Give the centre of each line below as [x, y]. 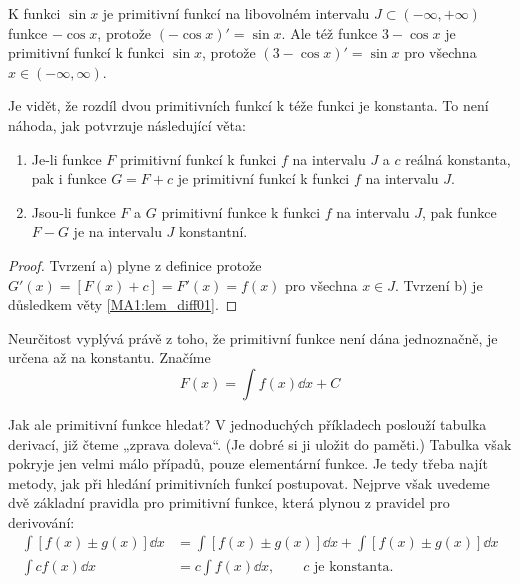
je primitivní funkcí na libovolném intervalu [236, 13]
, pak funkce [459, 211]
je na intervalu [117, 231]
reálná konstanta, [458, 158]
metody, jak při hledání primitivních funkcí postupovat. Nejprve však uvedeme [249, 482]
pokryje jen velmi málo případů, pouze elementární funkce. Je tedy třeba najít [248, 463]
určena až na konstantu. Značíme [109, 357]
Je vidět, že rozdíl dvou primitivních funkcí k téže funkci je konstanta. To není [248, 105]
